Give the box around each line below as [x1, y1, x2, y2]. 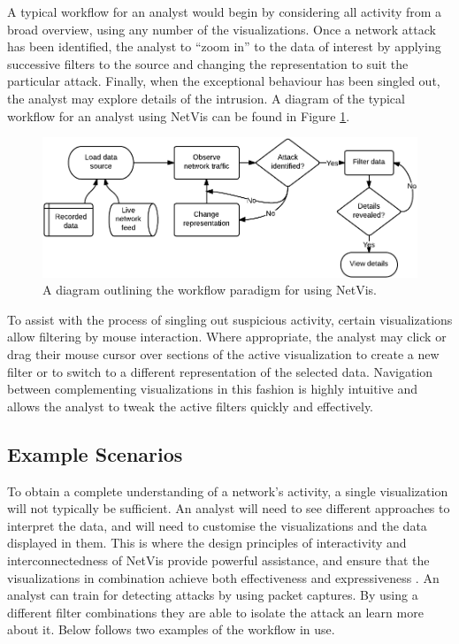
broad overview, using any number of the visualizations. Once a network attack [7, 19, 436, 38]
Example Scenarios [7, 440, 183, 467]
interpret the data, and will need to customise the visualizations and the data [7, 516, 427, 534]
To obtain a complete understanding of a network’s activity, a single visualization [7, 481, 448, 500]
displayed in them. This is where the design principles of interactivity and [7, 533, 407, 552]
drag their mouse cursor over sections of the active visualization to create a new [7, 345, 440, 363]
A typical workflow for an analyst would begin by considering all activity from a [7, 3, 442, 20]
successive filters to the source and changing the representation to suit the [7, 54, 409, 73]
